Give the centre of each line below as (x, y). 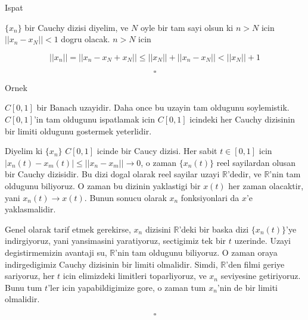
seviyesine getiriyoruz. (261, 276)
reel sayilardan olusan (256, 162)
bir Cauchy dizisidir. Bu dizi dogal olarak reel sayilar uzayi (112, 174)
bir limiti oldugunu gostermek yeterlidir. (78, 131)
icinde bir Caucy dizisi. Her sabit (157, 151)
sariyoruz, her (30, 276)
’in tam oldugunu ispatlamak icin (94, 119)
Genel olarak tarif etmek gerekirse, (68, 229)
